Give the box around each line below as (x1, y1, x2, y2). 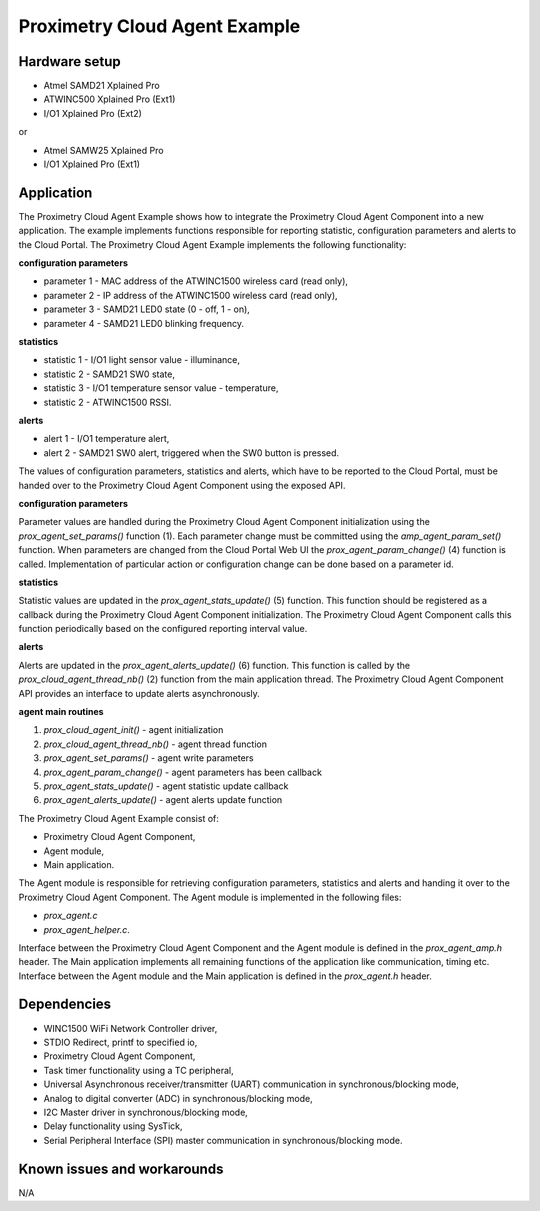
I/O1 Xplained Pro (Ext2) (43, 107, 142, 119)
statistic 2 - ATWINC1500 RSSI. (43, 396, 172, 408)
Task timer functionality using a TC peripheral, (43, 1064, 234, 1076)
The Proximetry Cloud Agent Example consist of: (18, 812, 220, 824)
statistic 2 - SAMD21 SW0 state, (43, 368, 175, 380)
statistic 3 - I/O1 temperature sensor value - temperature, (43, 382, 279, 394)
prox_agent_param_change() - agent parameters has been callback (43, 766, 322, 778)
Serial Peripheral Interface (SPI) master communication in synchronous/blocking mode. (43, 1134, 403, 1146)
